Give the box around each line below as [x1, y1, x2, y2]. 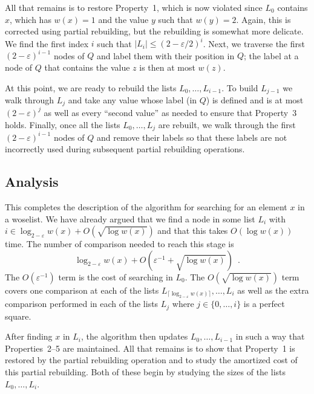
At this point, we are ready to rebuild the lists [5, 81, 177, 94]
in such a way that [235, 330, 305, 343]
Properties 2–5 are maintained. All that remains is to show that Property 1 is [5, 341, 295, 354]
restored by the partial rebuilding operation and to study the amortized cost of [5, 354, 298, 366]
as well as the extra [237, 283, 309, 296]
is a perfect [243, 297, 285, 310]
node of [5, 60, 33, 73]
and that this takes [157, 224, 228, 237]
